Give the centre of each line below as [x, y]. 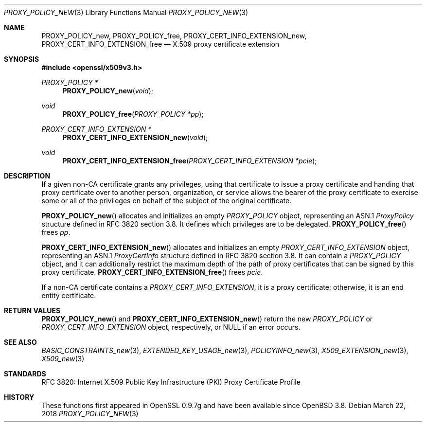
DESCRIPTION [27, 176]
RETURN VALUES [32, 311]
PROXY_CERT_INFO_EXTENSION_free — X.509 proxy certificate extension [160, 44]
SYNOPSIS [22, 59]
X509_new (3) [63, 359]
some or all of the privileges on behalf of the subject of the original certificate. [167, 201]
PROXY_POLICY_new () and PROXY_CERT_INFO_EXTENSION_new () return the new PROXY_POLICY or [207, 319]
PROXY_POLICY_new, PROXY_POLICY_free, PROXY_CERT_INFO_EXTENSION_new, [174, 36]
